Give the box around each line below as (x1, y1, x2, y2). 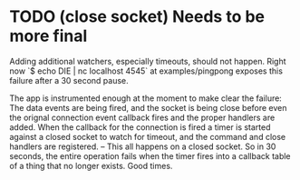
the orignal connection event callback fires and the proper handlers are (9, 112, 276, 123)
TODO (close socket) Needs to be (9, 6, 266, 27)
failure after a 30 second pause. (9, 75, 129, 85)
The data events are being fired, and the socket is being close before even (9, 102, 287, 113)
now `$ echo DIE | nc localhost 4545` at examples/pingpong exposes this (9, 65, 284, 76)
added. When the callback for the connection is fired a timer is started (9, 121, 271, 133)
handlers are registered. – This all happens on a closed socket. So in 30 (9, 141, 276, 152)
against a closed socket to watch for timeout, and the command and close (9, 131, 286, 142)
